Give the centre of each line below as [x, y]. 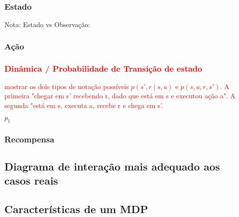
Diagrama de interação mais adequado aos [112, 166]
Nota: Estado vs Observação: [47, 24]
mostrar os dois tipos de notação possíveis [67, 86]
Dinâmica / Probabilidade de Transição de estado [103, 68]
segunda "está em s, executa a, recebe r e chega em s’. [84, 105]
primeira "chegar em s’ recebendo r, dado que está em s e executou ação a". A [120, 96]
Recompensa [29, 139]
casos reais [31, 180]
